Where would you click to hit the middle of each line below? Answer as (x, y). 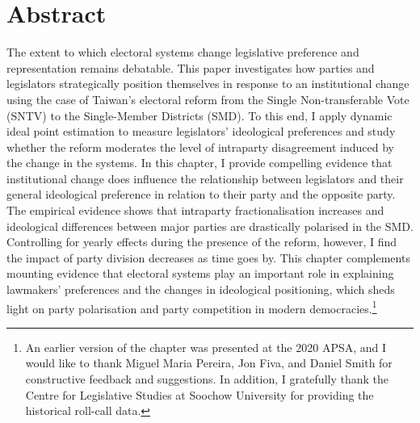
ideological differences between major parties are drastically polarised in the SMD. (210, 226)
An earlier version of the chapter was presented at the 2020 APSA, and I (206, 347)
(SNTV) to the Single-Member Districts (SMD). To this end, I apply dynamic (199, 115)
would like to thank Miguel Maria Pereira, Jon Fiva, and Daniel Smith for (209, 363)
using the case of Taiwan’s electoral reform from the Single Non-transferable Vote (208, 99)
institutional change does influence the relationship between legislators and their (205, 178)
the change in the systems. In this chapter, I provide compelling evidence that (199, 163)
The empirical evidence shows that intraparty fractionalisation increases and (195, 210)
